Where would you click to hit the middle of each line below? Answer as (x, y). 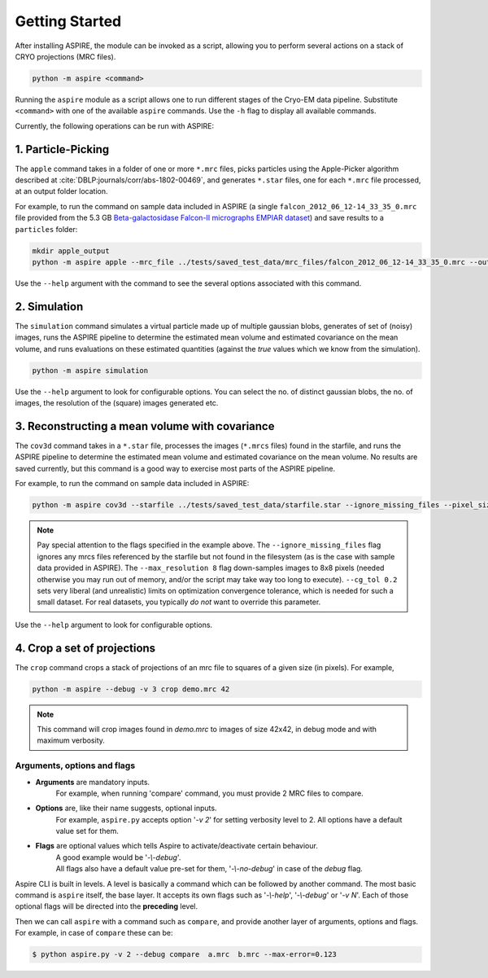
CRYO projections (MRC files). (65, 56)
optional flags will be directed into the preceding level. (107, 906)
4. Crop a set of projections (85, 648)
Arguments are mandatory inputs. (93, 782)
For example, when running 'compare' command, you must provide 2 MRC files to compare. (209, 793)
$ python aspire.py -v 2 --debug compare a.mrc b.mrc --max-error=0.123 (185, 954)
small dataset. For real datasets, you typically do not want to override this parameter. (179, 602)
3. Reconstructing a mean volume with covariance (145, 426)
